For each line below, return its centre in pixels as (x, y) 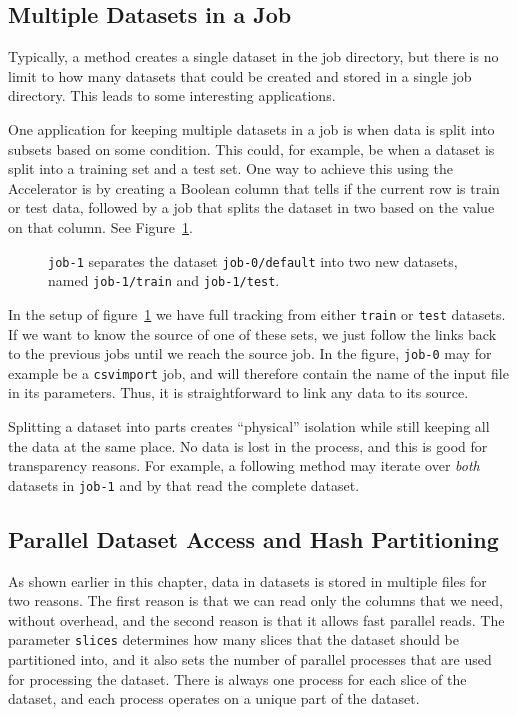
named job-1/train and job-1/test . (164, 280)
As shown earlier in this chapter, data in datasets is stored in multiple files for (247, 580)
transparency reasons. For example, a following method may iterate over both (244, 465)
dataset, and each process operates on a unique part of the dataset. (214, 698)
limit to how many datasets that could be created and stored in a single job (240, 75)
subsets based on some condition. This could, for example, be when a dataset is (251, 148)
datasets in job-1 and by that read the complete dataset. (184, 484)
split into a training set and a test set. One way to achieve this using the (230, 168)
